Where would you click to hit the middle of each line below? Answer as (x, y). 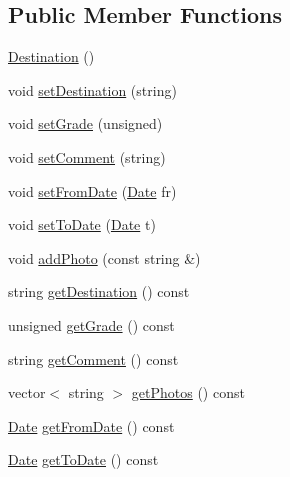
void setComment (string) (87, 156)
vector (27, 392)
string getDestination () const (99, 291)
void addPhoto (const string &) (104, 257)
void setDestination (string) (92, 89)
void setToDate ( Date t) (82, 224)
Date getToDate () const (83, 459)
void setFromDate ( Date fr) (92, 190)
